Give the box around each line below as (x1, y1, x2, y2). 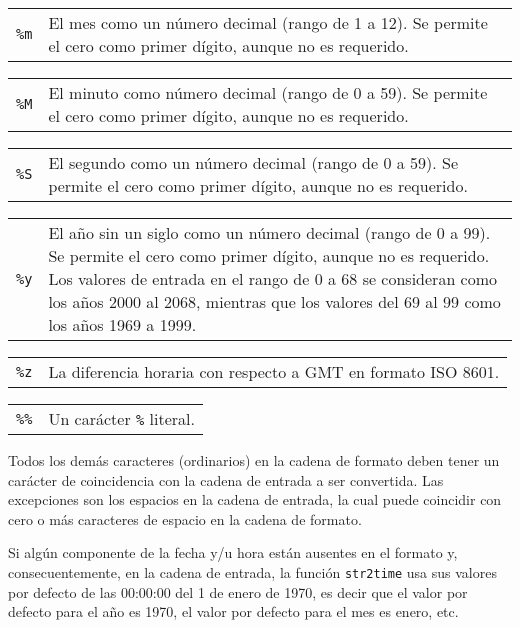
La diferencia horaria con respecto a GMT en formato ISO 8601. (48, 360, 500, 383)
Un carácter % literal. (48, 407, 195, 430)
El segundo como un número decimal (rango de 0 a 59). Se (48, 151, 459, 174)
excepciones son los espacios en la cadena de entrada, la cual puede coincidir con (8, 489, 502, 510)
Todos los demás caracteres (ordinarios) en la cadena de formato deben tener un (8, 450, 500, 470)
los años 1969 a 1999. (48, 313, 197, 336)
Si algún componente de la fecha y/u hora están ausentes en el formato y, (8, 542, 458, 563)
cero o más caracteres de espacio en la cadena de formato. (8, 508, 362, 529)
